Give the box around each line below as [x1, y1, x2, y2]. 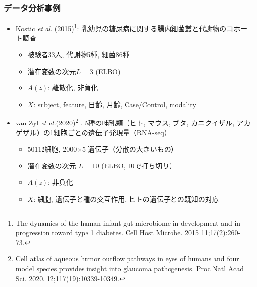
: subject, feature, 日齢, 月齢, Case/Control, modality [33, 99, 196, 109]
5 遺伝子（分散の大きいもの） [82, 144, 178, 154]
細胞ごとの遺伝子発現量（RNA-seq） [53, 127, 171, 137]
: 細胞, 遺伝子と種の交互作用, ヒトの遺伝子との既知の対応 [33, 194, 219, 204]
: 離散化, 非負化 [48, 82, 98, 93]
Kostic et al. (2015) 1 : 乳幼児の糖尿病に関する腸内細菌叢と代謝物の [15, 22, 227, 33]
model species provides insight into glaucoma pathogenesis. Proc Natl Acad [15, 263, 244, 274]
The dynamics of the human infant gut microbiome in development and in [15, 217, 241, 228]
